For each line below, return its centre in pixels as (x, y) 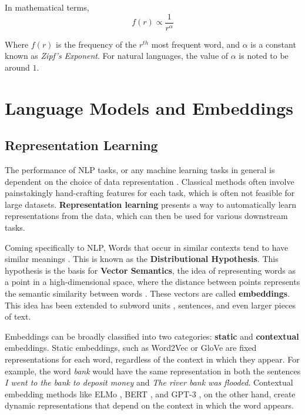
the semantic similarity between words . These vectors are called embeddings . (148, 293)
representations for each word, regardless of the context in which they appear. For (152, 359)
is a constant (273, 44)
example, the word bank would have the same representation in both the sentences (153, 371)
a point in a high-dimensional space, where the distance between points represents (152, 282)
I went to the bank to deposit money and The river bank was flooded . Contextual (149, 382)
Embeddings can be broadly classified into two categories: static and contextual (152, 336)
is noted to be (264, 56)
